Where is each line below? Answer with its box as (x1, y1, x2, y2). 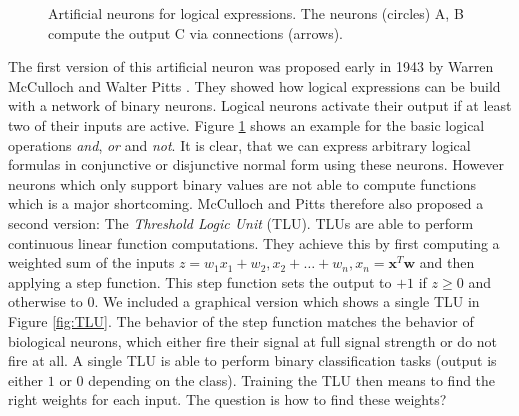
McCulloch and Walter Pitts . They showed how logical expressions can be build (8, 75, 501, 96)
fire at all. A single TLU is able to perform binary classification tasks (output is (8, 350, 497, 371)
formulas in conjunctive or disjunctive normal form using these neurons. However (8, 154, 505, 175)
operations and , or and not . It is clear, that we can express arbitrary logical (8, 134, 471, 155)
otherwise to (8, 291, 83, 312)
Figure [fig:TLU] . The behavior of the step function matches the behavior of (8, 310, 474, 331)
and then (419, 252, 475, 273)
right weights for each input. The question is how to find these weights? (8, 389, 447, 410)
